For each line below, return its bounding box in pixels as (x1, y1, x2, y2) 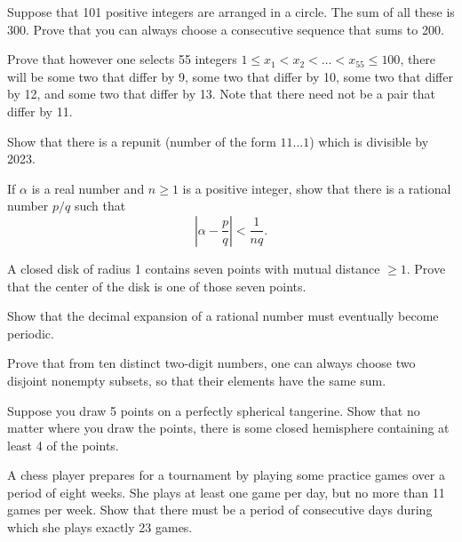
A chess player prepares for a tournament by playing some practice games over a (7, 466, 445, 484)
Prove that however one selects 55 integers (7, 50, 237, 68)
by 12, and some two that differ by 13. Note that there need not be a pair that (7, 84, 436, 103)
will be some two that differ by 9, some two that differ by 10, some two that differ (7, 67, 453, 85)
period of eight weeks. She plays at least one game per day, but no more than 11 (7, 482, 445, 501)
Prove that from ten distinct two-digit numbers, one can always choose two (7, 354, 416, 372)
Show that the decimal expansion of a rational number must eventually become (7, 307, 439, 325)
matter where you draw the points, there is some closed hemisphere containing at (7, 418, 450, 437)
